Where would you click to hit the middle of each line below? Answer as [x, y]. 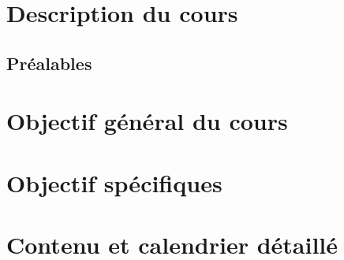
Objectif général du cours [147, 121]
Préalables [49, 63]
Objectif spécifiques [114, 182]
